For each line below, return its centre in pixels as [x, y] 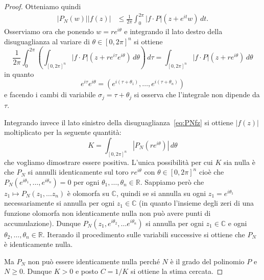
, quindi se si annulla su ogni [161, 193]
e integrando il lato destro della [173, 31]
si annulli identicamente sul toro [78, 172]
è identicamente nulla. [39, 244]
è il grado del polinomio [207, 261]
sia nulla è [239, 162]
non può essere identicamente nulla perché [94, 261]
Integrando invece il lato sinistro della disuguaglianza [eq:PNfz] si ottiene [119, 122]
